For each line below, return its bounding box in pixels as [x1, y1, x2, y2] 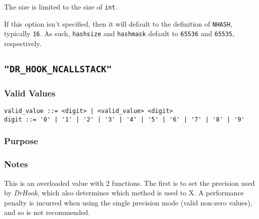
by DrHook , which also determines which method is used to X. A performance [4, 187, 244, 198]
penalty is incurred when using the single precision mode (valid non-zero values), [4, 197, 252, 207]
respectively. [4, 38, 42, 48]
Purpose [4, 135, 38, 147]
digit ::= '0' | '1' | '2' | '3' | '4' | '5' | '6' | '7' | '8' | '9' [4, 116, 245, 123]
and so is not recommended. [4, 207, 90, 217]
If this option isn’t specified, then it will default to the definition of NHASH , [4, 18, 232, 29]
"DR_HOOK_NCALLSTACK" [4, 63, 112, 74]
